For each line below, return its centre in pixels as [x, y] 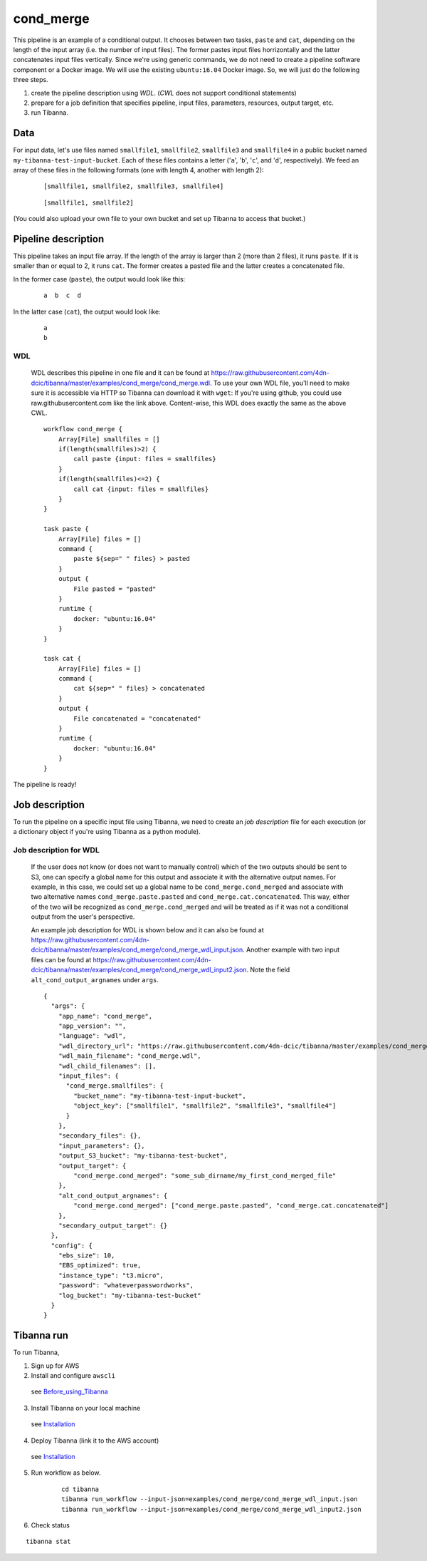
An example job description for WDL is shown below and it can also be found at [147, 929]
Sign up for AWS [55, 1366]
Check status [51, 1525]
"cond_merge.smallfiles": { [115, 1086]
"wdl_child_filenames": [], [107, 1066]
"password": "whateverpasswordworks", [126, 1286]
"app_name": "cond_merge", [105, 1016]
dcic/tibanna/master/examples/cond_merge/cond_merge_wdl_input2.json [139, 970]
